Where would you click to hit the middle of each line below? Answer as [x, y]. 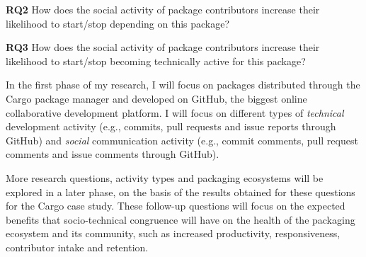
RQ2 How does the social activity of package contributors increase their [163, 9]
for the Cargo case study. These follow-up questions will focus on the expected [176, 206]
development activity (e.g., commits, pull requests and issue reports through [171, 126]
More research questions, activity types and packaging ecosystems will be [165, 177]
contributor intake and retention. [77, 247]
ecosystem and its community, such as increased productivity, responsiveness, [173, 233]
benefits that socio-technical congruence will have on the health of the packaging [181, 219]
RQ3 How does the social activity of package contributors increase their [163, 47]
